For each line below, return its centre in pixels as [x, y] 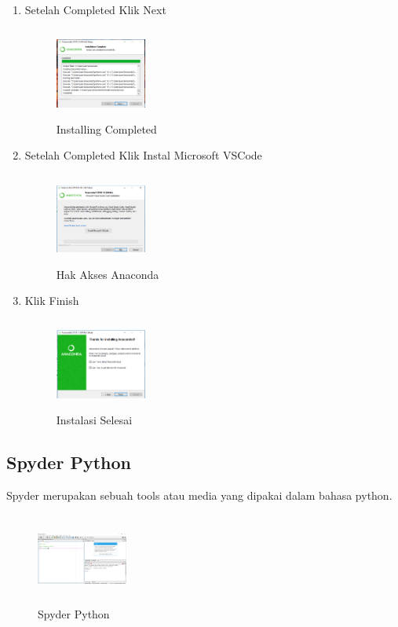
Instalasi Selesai [94, 419]
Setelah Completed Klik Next [95, 9]
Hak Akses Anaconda [108, 274]
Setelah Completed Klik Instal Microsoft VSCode [143, 155]
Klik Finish [52, 301]
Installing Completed [106, 128]
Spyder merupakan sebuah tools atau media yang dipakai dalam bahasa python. [199, 495]
